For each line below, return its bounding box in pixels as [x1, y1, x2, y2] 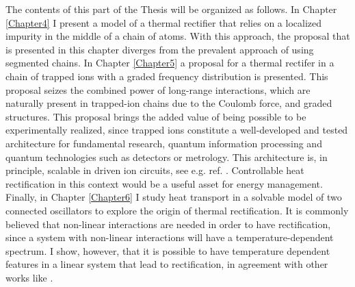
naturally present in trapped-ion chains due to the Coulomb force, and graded [5, 96, 332, 110]
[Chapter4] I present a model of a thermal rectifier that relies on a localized [5, 15, 321, 29]
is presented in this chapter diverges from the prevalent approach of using [5, 42, 314, 56]
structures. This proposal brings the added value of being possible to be [5, 109, 306, 123]
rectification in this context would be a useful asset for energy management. [5, 176, 323, 190]
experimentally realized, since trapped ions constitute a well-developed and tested [5, 123, 348, 137]
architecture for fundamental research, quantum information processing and [5, 136, 322, 150]
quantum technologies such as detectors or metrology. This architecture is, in [5, 149, 328, 164]
